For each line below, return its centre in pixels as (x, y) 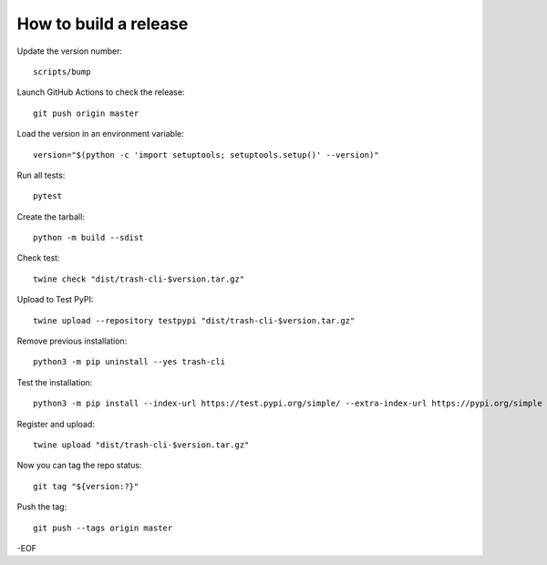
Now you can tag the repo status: (79, 466)
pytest (48, 196)
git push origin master (86, 113)
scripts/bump (62, 72)
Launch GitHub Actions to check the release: (101, 92)
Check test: (38, 258)
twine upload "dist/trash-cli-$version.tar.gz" (141, 445)
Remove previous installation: (72, 341)
